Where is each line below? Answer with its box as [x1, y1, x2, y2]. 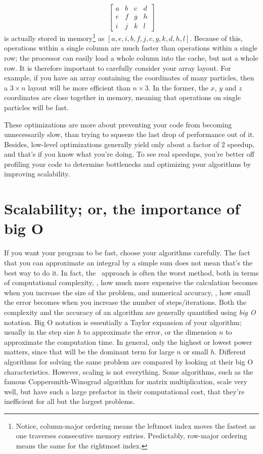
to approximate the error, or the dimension [83, 327, 217, 337]
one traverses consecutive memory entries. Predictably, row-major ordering [16, 430, 247, 441]
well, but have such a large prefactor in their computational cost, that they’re [4, 386, 245, 396]
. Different [214, 346, 246, 357]
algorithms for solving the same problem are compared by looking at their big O [4, 356, 253, 367]
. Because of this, [190, 32, 243, 43]
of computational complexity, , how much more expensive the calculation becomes [4, 277, 258, 288]
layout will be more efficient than [28, 82, 130, 93]
